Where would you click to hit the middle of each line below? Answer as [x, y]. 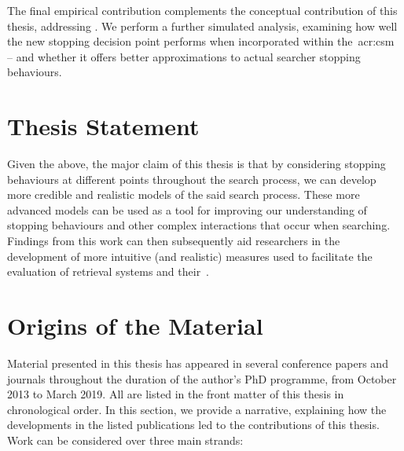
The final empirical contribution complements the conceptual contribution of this [202, 10]
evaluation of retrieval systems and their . [108, 271]
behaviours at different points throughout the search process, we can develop [192, 179]
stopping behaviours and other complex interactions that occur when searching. [199, 225]
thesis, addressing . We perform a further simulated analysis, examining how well [202, 26]
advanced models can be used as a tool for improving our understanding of [187, 209]
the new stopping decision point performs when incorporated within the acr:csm [201, 41]
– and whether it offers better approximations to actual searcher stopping [184, 56]
